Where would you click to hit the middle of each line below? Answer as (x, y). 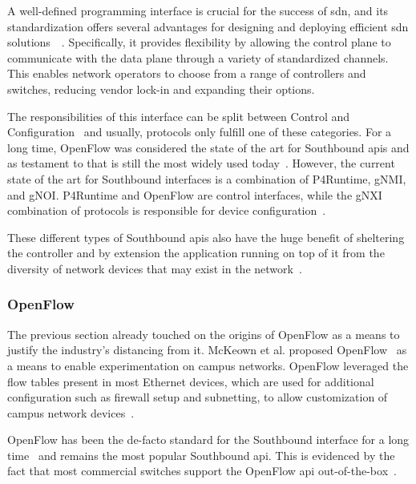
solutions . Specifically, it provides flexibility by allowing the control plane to (199, 42)
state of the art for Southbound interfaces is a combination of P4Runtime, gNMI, (207, 178)
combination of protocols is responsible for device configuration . (167, 210)
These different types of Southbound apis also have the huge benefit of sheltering (206, 237)
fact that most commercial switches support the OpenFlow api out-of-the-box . (202, 471)
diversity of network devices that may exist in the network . (155, 268)
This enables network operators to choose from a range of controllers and (187, 73)
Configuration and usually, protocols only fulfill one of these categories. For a (200, 132)
